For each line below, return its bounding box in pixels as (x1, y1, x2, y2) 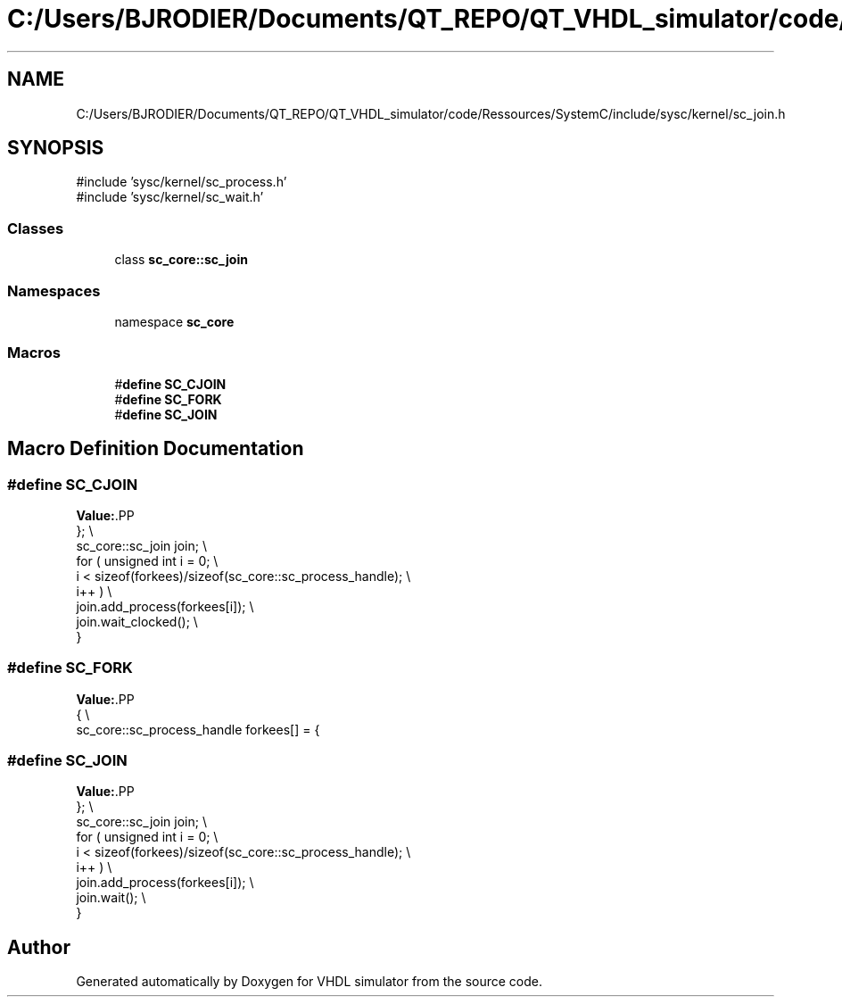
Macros (7, 344, 61, 362)
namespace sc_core (114, 313, 235, 329)
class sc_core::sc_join (114, 252, 248, 268)
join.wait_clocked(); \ (76, 613, 198, 629)
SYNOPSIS (7, 137, 104, 160)
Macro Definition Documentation (7, 437, 304, 461)
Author (7, 935, 70, 958)
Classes (7, 219, 64, 237)
